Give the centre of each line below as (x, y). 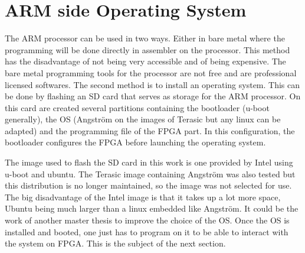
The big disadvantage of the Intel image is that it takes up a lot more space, (143, 197)
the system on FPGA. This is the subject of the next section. (115, 243)
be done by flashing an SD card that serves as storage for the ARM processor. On (153, 96)
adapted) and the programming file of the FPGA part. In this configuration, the (150, 130)
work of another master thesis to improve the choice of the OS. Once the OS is (147, 220)
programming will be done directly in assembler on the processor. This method (147, 49)
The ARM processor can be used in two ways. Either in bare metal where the (145, 38)
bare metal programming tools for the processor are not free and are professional (151, 72)
